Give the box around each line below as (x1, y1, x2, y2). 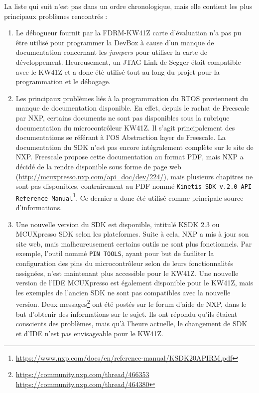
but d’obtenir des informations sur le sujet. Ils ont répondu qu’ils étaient (15, 308, 238, 319)
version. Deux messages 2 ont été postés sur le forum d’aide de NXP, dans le (15, 297, 247, 309)
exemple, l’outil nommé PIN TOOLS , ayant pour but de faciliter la (15, 248, 214, 259)
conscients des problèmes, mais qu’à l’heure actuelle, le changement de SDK (15, 318, 248, 329)
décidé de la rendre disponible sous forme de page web (15, 161, 181, 171)
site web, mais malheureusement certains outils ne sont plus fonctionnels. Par (15, 238, 252, 249)
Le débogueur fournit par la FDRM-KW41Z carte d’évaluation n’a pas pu (15, 27, 242, 38)
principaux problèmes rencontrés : (4, 10, 108, 21)
